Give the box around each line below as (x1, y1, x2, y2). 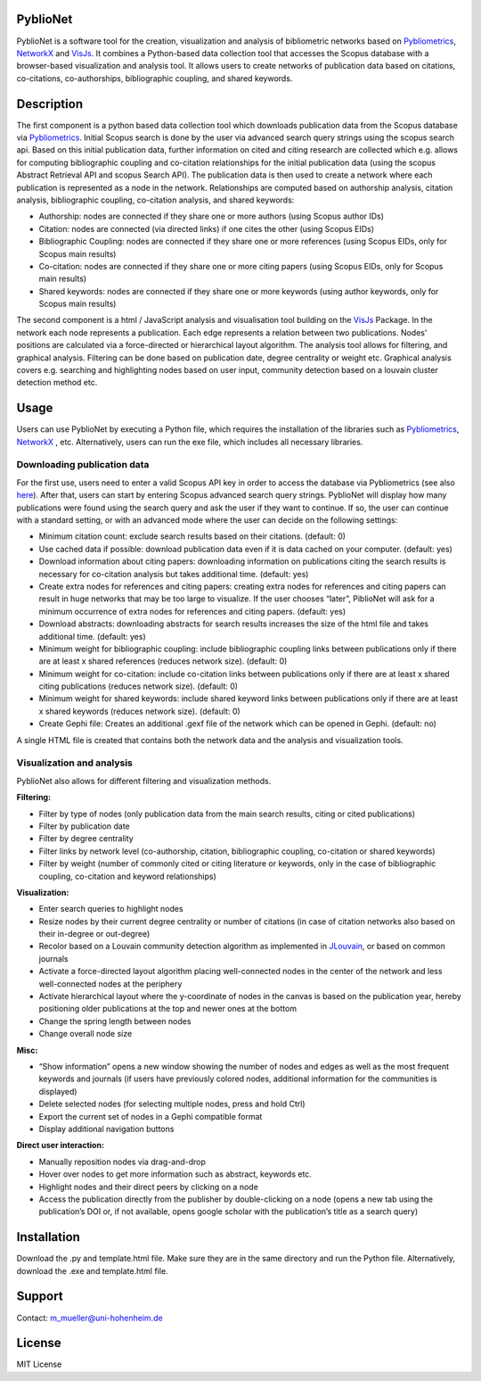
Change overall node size (38, 1029, 133, 1039)
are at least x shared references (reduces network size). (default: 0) (38, 656, 288, 666)
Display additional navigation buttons (38, 1123, 175, 1134)
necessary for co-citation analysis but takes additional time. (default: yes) (38, 568, 309, 579)
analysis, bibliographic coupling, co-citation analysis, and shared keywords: (16, 194, 295, 205)
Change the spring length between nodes (38, 1015, 192, 1026)
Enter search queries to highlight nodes (38, 904, 183, 914)
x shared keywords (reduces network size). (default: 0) (38, 706, 240, 716)
